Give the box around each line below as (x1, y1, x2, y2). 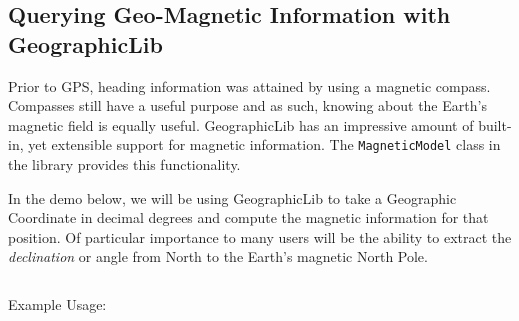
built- (478, 114, 512, 135)
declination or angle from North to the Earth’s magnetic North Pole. (8, 246, 428, 267)
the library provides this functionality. (8, 154, 241, 175)
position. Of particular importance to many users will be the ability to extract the (8, 226, 512, 247)
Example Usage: (8, 294, 107, 314)
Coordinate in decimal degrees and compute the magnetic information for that (8, 207, 489, 228)
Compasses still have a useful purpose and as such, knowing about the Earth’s (8, 95, 487, 116)
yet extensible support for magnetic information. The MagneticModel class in (28, 134, 501, 155)
